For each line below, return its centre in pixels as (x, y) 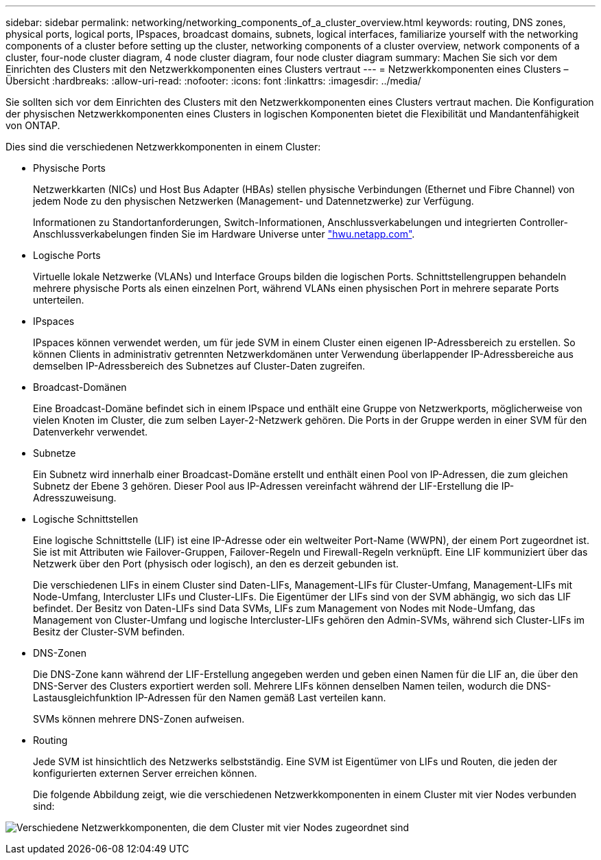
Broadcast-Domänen (80, 387)
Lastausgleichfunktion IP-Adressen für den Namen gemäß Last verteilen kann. (210, 698)
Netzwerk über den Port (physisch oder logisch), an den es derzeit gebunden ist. (216, 564)
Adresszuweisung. (75, 498)
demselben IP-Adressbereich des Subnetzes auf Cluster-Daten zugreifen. (199, 366)
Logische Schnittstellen (86, 519)
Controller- (544, 222)
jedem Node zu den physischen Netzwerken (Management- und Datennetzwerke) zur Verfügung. (254, 201)
